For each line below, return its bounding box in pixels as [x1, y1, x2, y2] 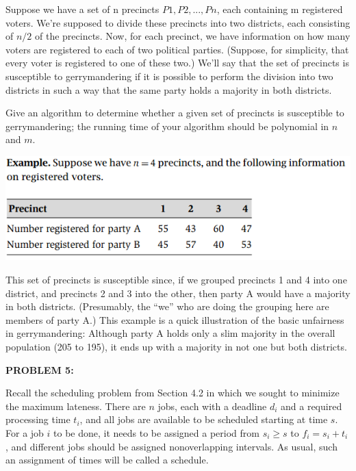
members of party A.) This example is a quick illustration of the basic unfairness [5, 312, 344, 327]
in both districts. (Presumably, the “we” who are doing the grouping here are [5, 299, 329, 314]
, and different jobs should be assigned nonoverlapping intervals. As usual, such [5, 439, 338, 453]
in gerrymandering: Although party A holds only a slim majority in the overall [5, 326, 335, 340]
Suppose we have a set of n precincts [5, 2, 160, 16]
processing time [5, 412, 71, 427]
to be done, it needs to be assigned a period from [53, 425, 259, 440]
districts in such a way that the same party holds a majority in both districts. [5, 82, 332, 97]
